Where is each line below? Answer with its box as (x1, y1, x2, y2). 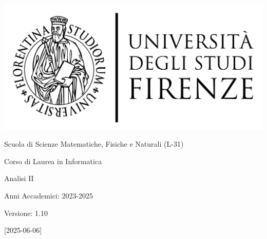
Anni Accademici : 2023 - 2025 (4, 190, 93, 201)
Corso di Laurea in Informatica (4, 155, 102, 166)
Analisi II (4, 173, 34, 184)
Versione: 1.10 (4, 207, 48, 218)
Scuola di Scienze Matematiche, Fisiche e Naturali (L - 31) (4, 138, 184, 149)
